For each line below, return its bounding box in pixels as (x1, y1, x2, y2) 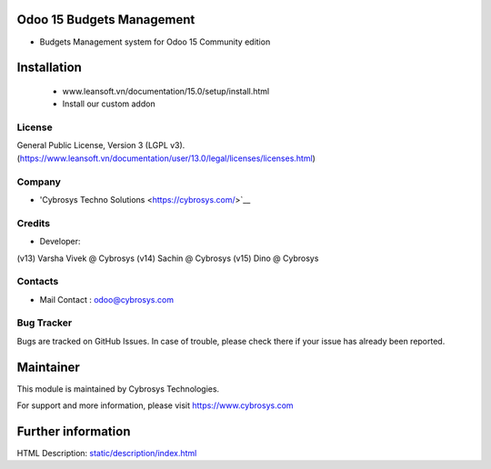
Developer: (39, 236, 81, 247)
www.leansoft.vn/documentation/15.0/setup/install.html (62, 85, 270, 96)
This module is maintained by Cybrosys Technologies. (16, 383, 220, 394)
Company (16, 175, 61, 188)
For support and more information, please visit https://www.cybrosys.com (16, 400, 295, 411)
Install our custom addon (62, 98, 155, 109)
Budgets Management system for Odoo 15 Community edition (39, 36, 271, 47)
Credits (16, 216, 50, 229)
